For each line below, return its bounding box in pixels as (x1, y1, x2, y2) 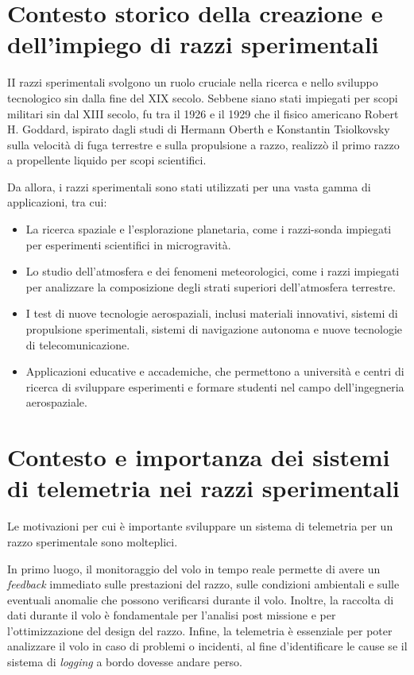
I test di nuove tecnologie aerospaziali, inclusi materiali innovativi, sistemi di (25, 305, 398, 322)
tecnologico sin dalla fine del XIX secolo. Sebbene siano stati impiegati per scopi (7, 89, 398, 106)
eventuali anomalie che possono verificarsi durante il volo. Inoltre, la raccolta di (7, 591, 394, 607)
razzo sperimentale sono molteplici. (7, 533, 178, 550)
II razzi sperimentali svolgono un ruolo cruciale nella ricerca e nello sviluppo (7, 74, 378, 91)
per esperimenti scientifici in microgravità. (25, 236, 231, 253)
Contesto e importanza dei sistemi (7, 441, 390, 473)
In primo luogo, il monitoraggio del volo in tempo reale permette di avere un (7, 560, 381, 577)
